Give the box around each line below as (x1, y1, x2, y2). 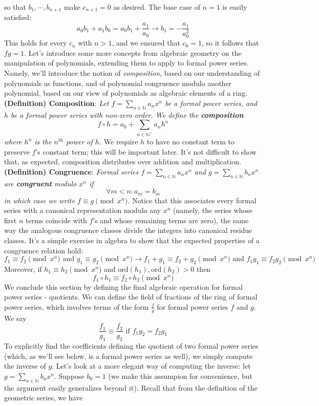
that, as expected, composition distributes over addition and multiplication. (4, 156, 241, 167)
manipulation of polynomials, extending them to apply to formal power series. (4, 57, 249, 68)
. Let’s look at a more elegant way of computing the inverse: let (52, 360, 251, 371)
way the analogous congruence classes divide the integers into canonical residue (4, 225, 252, 236)
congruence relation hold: (4, 245, 83, 255)
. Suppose (54, 370, 84, 381)
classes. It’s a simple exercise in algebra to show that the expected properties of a (4, 235, 260, 246)
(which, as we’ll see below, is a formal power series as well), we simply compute (4, 350, 253, 361)
